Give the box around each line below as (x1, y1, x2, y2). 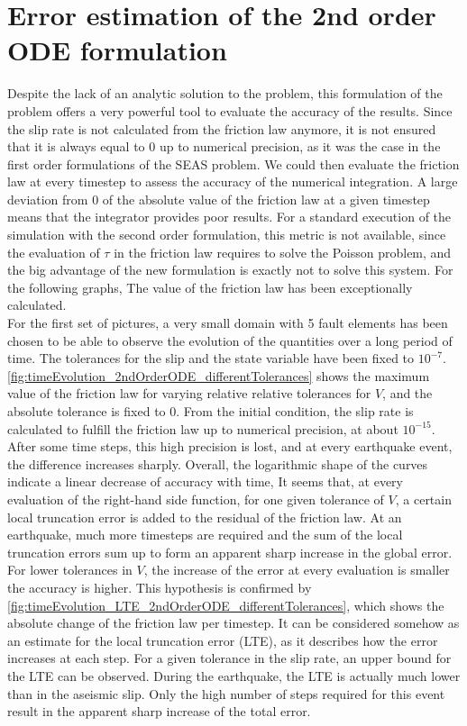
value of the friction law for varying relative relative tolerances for (7, 384, 371, 403)
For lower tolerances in (7, 560, 133, 579)
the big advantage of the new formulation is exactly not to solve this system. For (7, 260, 453, 279)
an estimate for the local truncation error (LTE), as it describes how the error (7, 631, 438, 649)
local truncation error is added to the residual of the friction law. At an (7, 507, 402, 526)
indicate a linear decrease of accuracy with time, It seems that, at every (7, 472, 403, 491)
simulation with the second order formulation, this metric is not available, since (7, 225, 446, 244)
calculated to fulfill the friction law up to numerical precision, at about (7, 419, 398, 438)
